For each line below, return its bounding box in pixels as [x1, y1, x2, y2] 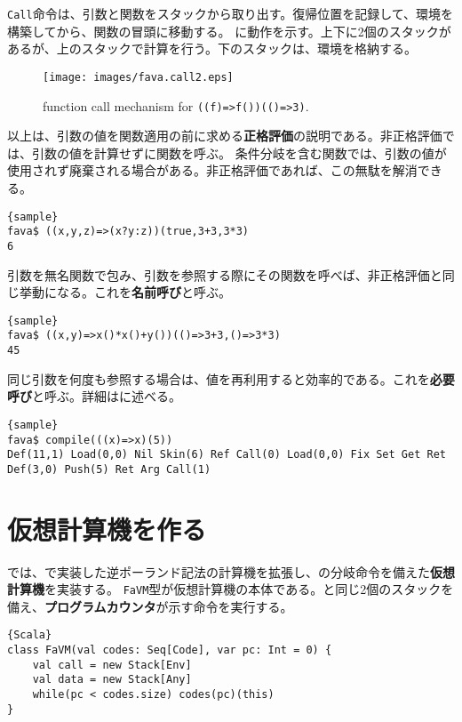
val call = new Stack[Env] [32, 658, 192, 671]
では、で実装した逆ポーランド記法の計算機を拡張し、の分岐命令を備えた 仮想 [7, 562, 455, 581]
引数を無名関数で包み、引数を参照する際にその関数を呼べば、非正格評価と [7, 265, 442, 284]
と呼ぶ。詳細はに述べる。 [32, 387, 181, 405]
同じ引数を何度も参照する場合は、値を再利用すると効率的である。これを [7, 369, 430, 388]
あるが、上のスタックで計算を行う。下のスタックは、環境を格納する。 [7, 39, 417, 58]
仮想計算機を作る [7, 510, 207, 547]
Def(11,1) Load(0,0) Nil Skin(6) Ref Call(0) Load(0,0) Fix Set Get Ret [7, 448, 446, 461]
